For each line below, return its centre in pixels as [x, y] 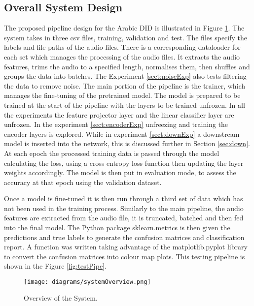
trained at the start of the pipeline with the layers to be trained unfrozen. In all [125, 105]
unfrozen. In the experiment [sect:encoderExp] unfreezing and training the [116, 124]
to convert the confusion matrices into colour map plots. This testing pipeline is [125, 256]
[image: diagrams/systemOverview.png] [87, 282]
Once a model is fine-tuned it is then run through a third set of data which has [124, 199]
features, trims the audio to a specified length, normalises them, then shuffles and [127, 66]
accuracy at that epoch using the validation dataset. [83, 182]
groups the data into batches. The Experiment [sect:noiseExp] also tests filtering [125, 76]
